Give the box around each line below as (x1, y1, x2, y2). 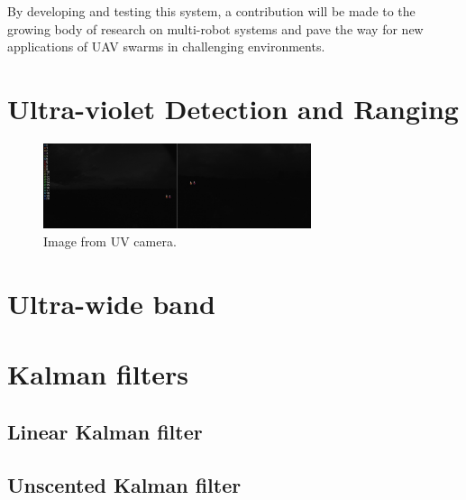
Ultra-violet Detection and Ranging (7, 89, 459, 126)
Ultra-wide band (7, 284, 215, 321)
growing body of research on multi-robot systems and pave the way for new (7, 19, 424, 38)
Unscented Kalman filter (7, 470, 242, 498)
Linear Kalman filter (7, 417, 203, 445)
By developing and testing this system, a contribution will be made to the (7, 2, 416, 20)
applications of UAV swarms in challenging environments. (7, 37, 325, 56)
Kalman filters (7, 356, 188, 393)
